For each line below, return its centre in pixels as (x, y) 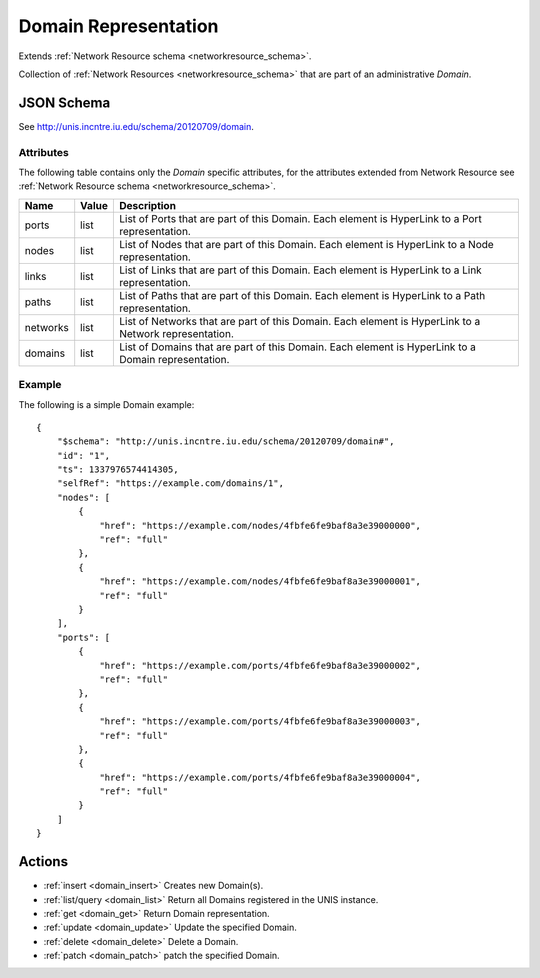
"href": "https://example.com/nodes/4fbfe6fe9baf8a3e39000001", (260, 581)
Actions (43, 861)
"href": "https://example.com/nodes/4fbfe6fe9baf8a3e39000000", (260, 525)
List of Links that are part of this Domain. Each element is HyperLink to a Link (300, 270)
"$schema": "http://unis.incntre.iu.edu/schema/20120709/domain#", (225, 441)
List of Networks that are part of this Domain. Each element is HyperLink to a (299, 321)
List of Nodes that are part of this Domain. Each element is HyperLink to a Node (306, 244)
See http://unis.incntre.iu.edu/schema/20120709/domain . (136, 126)
